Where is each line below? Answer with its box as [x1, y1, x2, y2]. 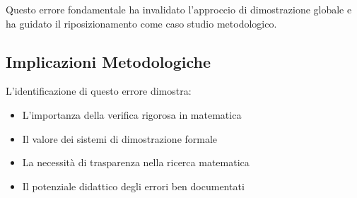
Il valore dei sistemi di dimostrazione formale [22, 131, 218, 146]
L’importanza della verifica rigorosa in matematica [22, 107, 242, 122]
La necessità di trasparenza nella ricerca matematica [22, 155, 250, 170]
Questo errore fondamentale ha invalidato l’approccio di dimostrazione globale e [6, 2, 352, 16]
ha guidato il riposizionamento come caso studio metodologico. [6, 16, 277, 30]
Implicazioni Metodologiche [6, 50, 211, 72]
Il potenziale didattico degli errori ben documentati [22, 178, 245, 193]
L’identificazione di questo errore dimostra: [6, 83, 192, 98]
